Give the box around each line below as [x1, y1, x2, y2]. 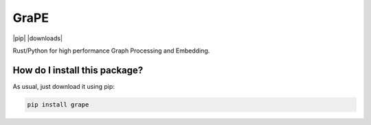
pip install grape [27, 100, 89, 109]
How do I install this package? [12, 64, 144, 76]
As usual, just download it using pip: [12, 82, 115, 90]
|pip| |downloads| [12, 34, 63, 42]
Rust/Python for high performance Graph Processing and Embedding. [12, 46, 210, 55]
